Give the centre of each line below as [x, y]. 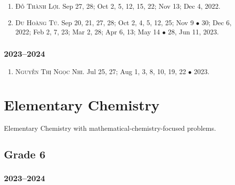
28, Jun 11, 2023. [193, 32]
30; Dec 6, [217, 22]
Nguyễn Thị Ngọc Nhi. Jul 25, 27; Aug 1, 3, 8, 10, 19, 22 [101, 71]
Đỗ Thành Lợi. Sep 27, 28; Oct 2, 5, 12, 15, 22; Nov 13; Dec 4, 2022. [118, 6]
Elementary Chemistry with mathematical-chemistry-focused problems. [110, 128]
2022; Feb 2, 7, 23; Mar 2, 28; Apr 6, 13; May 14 [88, 32]
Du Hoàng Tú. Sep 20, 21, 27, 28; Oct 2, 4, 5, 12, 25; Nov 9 [105, 22]
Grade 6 [25, 154]
